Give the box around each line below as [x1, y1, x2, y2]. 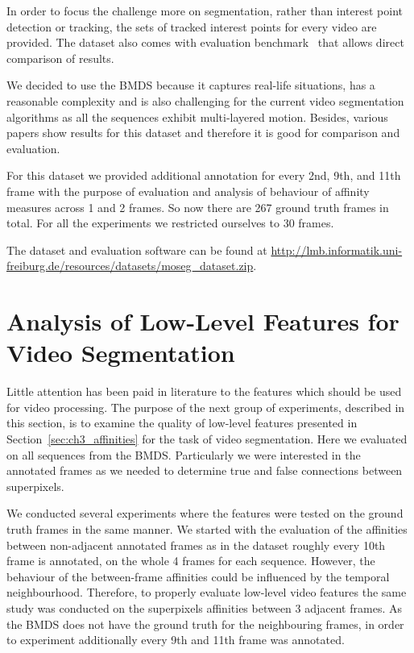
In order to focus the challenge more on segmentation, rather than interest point [6, 2, 404, 19]
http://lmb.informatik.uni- [271, 241, 403, 258]
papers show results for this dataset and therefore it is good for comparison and [6, 124, 400, 141]
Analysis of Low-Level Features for [6, 305, 400, 338]
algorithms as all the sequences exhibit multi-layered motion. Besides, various [6, 108, 388, 125]
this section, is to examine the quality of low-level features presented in [6, 414, 358, 431]
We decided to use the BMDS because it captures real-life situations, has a [6, 77, 375, 94]
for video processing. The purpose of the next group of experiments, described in [6, 398, 405, 415]
